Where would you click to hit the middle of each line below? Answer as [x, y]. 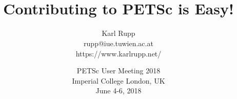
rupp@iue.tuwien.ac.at [118, 43]
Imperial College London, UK [118, 80]
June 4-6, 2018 [118, 91]
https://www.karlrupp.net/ [118, 53]
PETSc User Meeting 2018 [118, 71]
